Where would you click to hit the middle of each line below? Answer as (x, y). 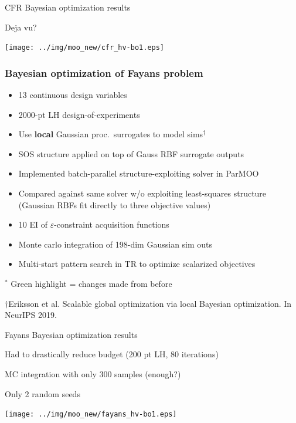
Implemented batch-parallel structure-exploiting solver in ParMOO (139, 173)
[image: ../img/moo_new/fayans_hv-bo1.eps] (91, 414)
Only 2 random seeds (42, 393)
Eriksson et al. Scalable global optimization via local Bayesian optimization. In (150, 303)
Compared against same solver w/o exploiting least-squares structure (142, 193)
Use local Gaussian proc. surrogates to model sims (111, 134)
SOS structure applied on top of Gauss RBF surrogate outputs (131, 153)
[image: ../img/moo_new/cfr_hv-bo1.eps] (85, 48)
